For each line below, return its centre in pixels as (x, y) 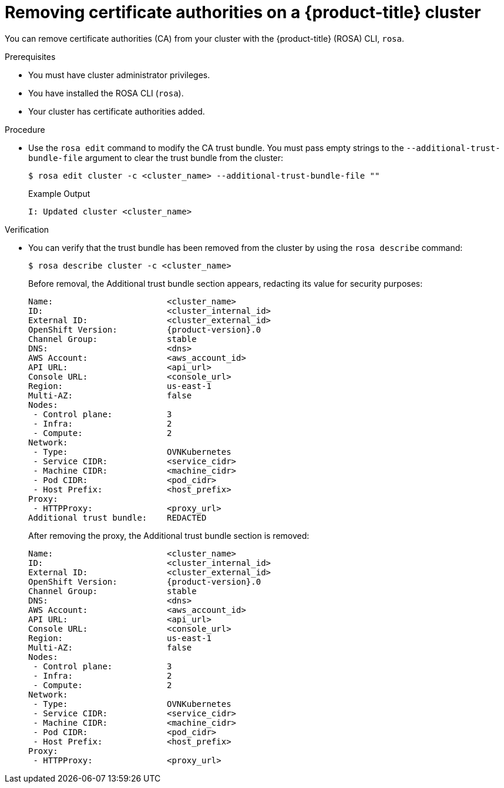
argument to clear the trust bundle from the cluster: (184, 157)
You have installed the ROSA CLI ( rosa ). (106, 93)
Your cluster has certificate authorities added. (117, 111)
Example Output (59, 193)
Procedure (25, 129)
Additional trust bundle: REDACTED (117, 517)
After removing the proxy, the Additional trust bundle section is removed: (169, 535)
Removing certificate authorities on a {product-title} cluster (243, 12)
